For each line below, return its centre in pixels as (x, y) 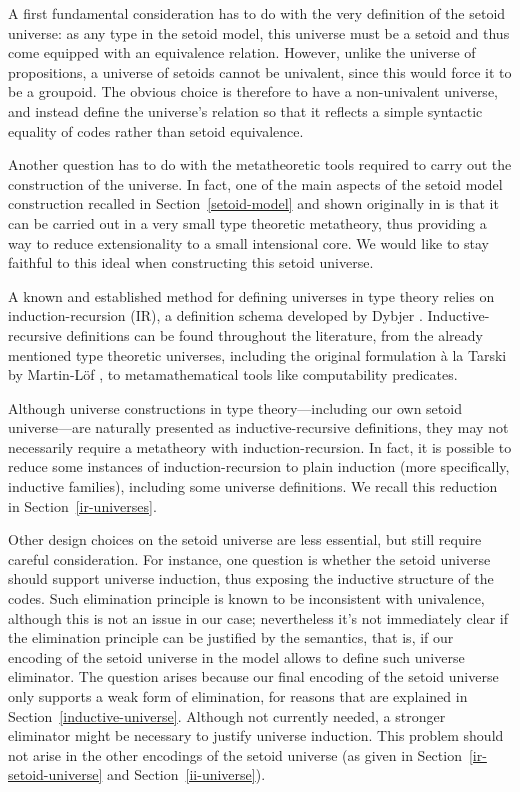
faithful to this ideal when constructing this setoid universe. (191, 262)
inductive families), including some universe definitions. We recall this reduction (253, 486)
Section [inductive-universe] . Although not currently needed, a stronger (227, 715)
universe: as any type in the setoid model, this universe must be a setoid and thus (259, 32)
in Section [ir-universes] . (82, 505)
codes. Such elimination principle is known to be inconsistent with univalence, (246, 598)
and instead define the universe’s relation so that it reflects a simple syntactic (245, 110)
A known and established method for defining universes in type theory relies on (251, 295)
